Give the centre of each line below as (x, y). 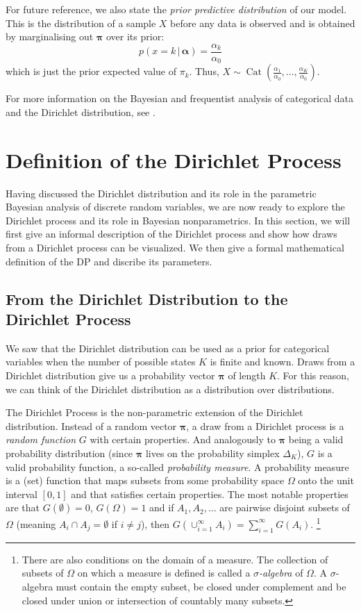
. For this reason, (313, 375)
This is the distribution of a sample (81, 23)
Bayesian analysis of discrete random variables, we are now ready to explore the (175, 207)
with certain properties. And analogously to (183, 439)
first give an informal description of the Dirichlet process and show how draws (171, 234)
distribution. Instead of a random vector (91, 425)
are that (23, 507)
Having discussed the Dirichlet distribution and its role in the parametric (161, 193)
